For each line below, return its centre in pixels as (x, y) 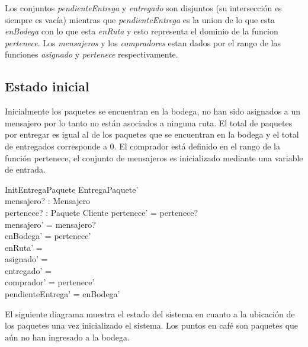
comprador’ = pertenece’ (50, 282)
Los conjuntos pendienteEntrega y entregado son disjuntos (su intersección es (143, 8)
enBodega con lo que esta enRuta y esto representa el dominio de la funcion (142, 31)
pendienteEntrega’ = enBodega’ (62, 294)
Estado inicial (47, 86)
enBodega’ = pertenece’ (48, 236)
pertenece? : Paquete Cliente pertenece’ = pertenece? (102, 212)
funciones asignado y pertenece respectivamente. (92, 54)
